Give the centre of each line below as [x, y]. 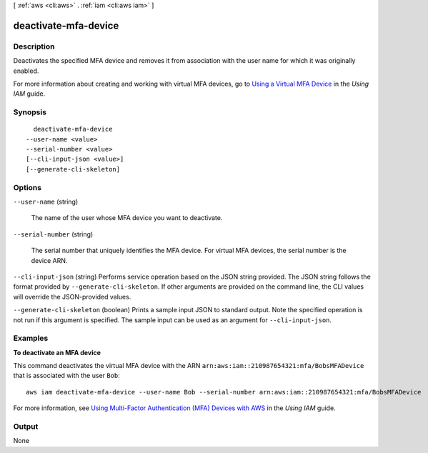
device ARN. [49, 260]
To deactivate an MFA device [57, 352]
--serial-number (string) [53, 234]
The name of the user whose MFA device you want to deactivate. [127, 218]
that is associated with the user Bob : [67, 376]
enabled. [26, 71]
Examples [31, 338]
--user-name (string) [46, 201]
